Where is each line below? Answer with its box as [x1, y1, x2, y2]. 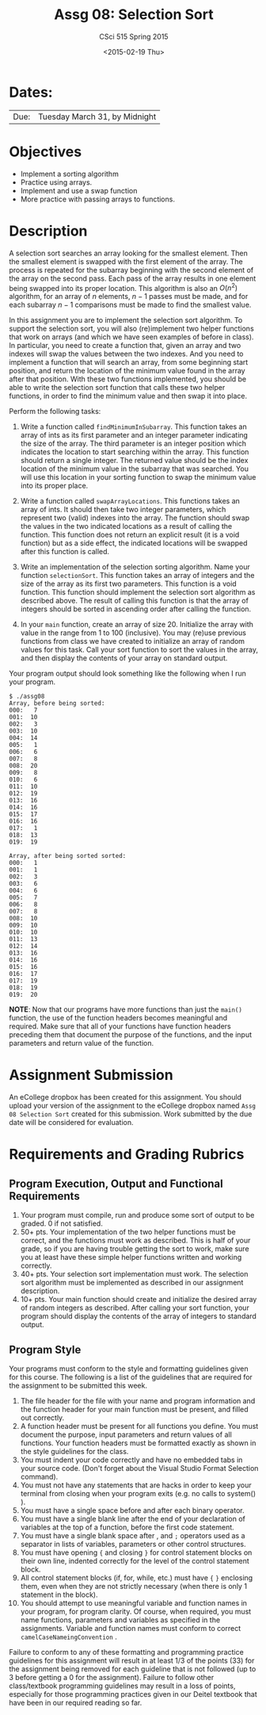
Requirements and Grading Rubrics [9, 1146, 245, 1163]
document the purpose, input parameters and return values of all [20, 1430, 232, 1439]
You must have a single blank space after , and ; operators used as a [20, 1530, 245, 1540]
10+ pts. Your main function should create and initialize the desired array [20, 1295, 257, 1304]
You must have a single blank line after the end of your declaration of [20, 1514, 246, 1523]
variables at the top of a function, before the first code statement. [20, 1522, 234, 1532]
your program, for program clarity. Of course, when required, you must [20, 1606, 252, 1616]
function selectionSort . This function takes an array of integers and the [20, 571, 255, 580]
